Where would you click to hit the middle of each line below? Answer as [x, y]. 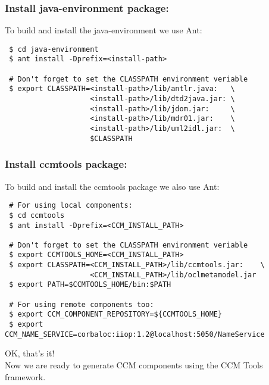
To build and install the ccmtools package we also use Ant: [112, 186]
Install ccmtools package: [66, 164]
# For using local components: [71, 206]
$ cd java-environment [54, 49]
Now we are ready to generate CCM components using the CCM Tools [134, 364]
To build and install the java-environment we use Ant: [104, 30]
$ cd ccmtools [37, 215]
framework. [25, 376]
